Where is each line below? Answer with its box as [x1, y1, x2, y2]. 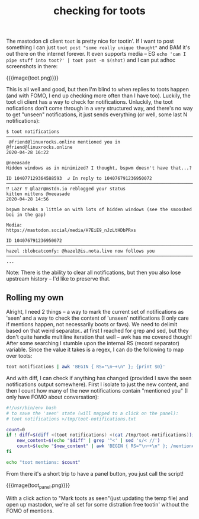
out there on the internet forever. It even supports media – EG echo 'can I [6, 50, 187, 58]
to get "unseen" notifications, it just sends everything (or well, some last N [6, 111, 188, 118]
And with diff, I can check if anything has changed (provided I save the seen [6, 374, 192, 381]
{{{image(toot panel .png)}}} [6, 482, 70, 490]
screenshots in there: [6, 63, 58, 70]
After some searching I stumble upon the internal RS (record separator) [6, 340, 179, 346]
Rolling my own [6, 292, 64, 303]
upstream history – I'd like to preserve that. [6, 275, 111, 282]
